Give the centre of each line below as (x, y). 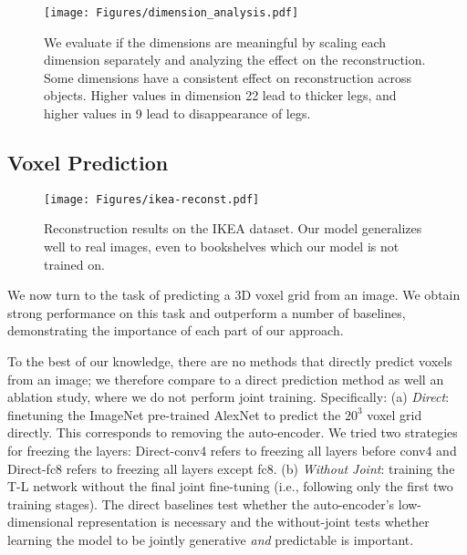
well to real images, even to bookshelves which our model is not (222, 247)
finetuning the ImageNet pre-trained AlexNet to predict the (174, 414)
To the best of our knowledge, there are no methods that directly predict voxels (230, 361)
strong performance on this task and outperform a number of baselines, (207, 312)
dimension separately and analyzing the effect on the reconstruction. (235, 60)
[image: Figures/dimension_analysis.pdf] (171, 13)
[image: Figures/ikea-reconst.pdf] (152, 199)
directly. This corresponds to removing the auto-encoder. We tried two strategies (233, 432)
